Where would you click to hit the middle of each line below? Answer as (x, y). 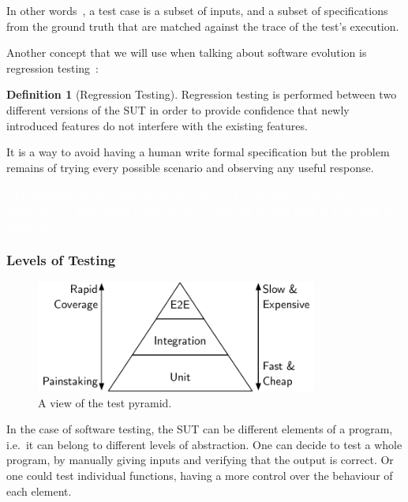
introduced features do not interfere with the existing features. (157, 125)
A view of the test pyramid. (105, 402)
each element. (39, 491)
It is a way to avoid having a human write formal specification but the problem (198, 152)
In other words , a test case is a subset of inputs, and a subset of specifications (197, 10)
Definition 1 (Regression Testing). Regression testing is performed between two (202, 94)
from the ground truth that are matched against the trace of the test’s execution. (203, 26)
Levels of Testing (61, 260)
